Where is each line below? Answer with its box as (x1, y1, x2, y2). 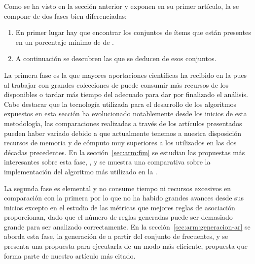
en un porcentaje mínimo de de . (15, 36, 114, 47)
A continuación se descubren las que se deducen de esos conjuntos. (15, 53, 217, 64)
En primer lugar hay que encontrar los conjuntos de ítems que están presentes (15, 27, 251, 37)
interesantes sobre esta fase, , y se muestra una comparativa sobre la (4, 157, 211, 167)
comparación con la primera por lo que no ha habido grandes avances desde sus (4, 193, 244, 203)
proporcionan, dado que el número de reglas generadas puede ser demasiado (4, 212, 233, 222)
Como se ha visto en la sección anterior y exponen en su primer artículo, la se (4, 1, 239, 11)
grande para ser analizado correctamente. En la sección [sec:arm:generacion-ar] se (4, 221, 251, 231)
